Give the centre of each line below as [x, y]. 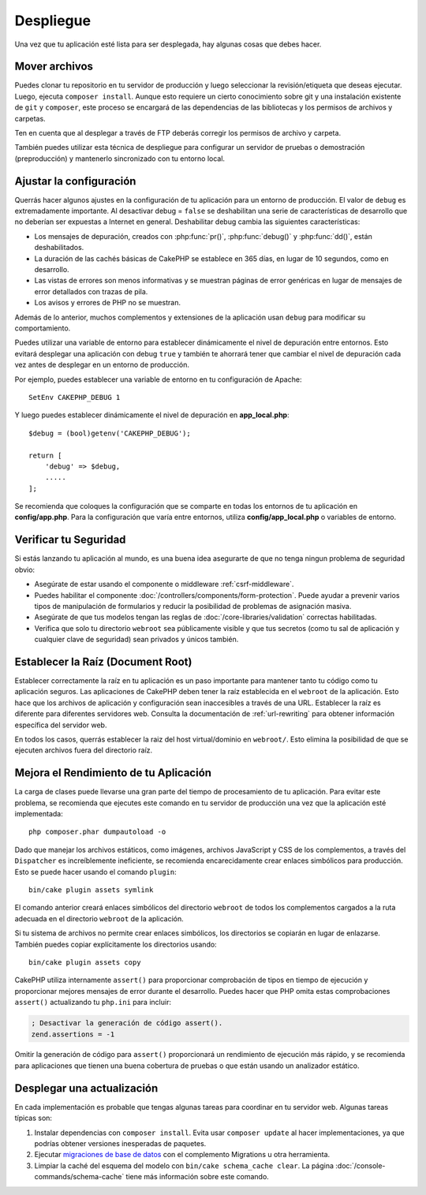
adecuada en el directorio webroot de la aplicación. [99, 918]
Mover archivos [54, 67]
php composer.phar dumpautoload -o [97, 832]
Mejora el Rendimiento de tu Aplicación [113, 773]
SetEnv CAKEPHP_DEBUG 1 [75, 397]
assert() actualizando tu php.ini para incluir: [93, 1003]
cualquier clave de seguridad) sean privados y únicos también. [136, 640]
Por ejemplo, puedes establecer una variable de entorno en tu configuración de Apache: [158, 379]
